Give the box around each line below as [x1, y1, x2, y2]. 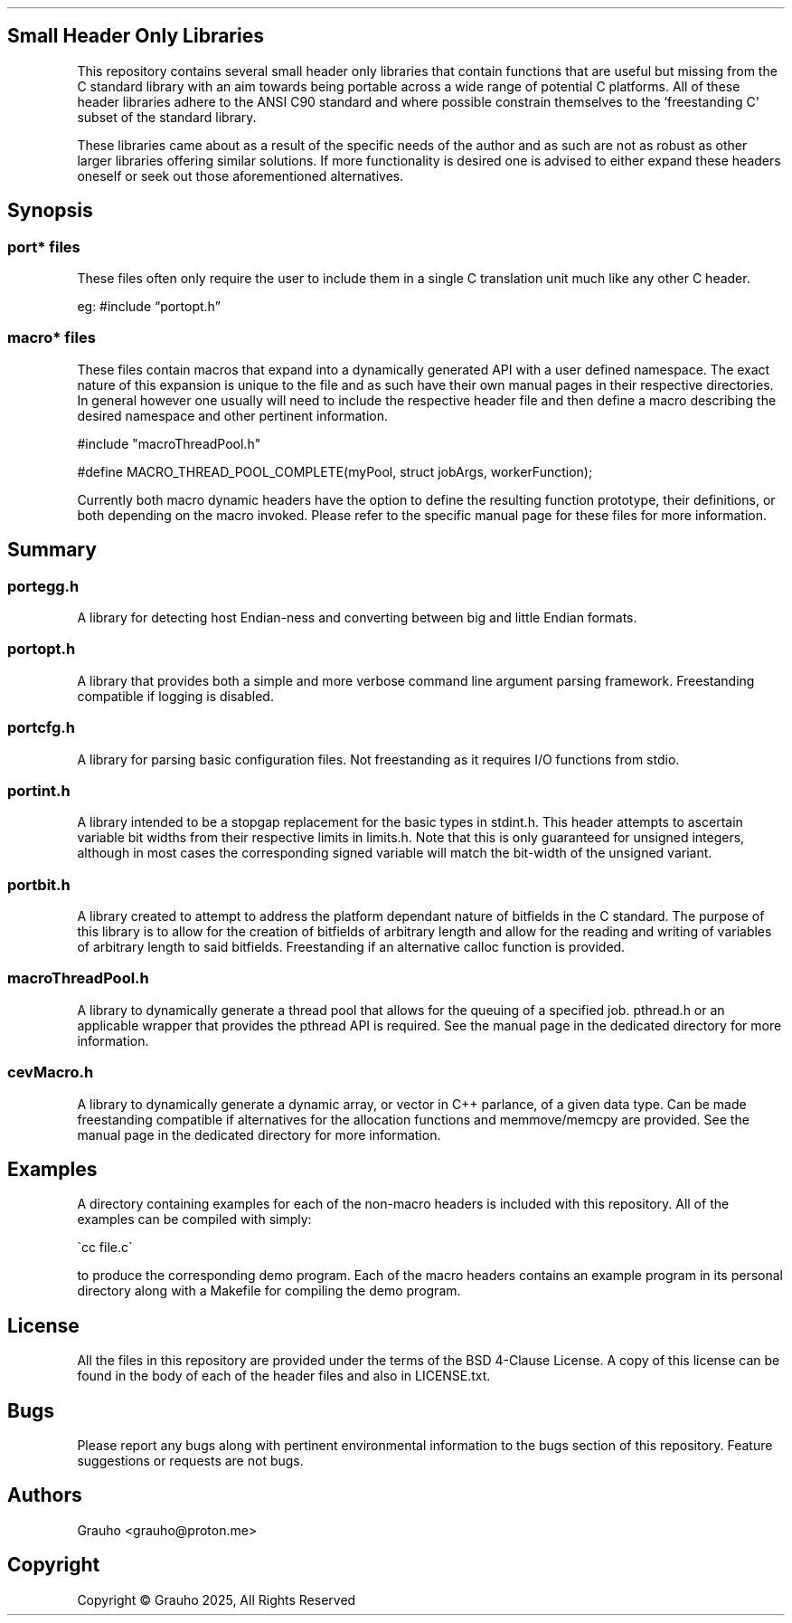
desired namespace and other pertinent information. [77, 407, 389, 423]
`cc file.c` [77, 1239, 133, 1256]
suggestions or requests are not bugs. [77, 1453, 304, 1469]
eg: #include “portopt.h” [77, 299, 221, 315]
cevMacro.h [7, 1063, 94, 1082]
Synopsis [7, 199, 93, 223]
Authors [7, 1484, 82, 1507]
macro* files [7, 328, 96, 347]
